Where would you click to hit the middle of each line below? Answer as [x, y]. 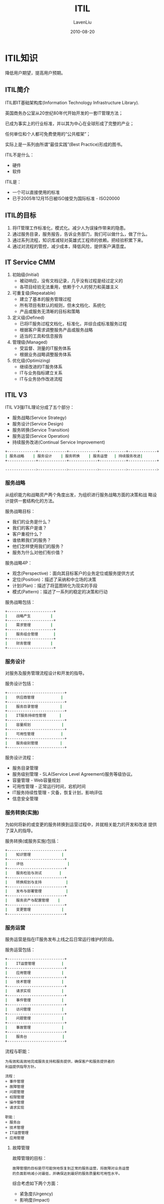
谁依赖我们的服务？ [32, 540]
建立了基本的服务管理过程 [45, 299]
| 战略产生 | [29, 616]
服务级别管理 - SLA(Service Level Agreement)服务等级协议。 [73, 774]
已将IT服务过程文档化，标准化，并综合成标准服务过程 [73, 324]
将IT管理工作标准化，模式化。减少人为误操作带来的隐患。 [70, 228]
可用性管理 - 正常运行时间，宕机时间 [49, 786]
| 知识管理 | [34, 855]
